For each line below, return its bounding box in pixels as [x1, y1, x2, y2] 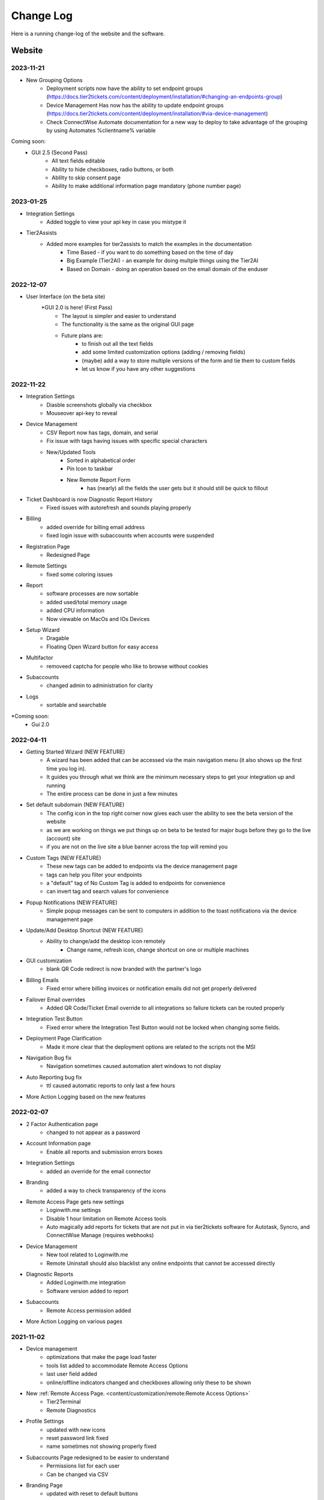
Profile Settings [26, 1418, 64, 1425]
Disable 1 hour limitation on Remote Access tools [46, 1215, 167, 1222]
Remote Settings [26, 562, 67, 569]
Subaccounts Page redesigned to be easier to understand [26, 1454, 169, 1461]
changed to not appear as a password [46, 1129, 140, 1136]
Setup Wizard [26, 626, 60, 634]
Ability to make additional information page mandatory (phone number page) [52, 182, 241, 190]
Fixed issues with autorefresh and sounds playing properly [46, 504, 191, 511]
